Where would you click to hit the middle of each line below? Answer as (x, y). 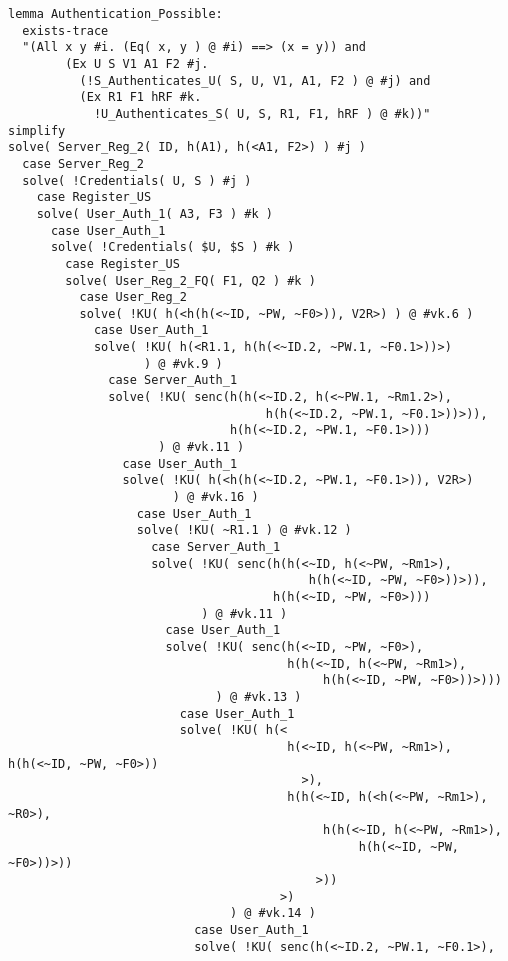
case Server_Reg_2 (83, 163)
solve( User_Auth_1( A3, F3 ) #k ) (154, 213)
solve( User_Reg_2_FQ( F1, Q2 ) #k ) (190, 280)
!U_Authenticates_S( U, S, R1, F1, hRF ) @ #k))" (262, 113)
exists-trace (65, 30)
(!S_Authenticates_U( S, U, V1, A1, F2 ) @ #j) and (255, 80)
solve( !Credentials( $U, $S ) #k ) (172, 247)
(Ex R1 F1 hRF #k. (140, 97)
